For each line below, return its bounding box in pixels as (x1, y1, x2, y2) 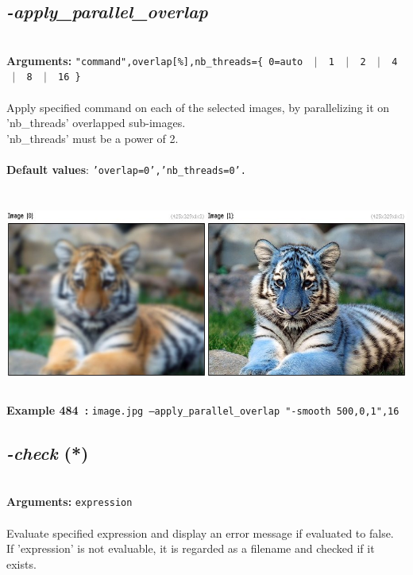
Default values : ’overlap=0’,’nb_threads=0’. (6, 161, 246, 178)
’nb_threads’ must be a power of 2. (6, 129, 179, 146)
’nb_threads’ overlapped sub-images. (6, 114, 186, 131)
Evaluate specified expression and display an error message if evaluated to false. (6, 524, 394, 541)
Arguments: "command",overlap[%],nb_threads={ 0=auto (6, 52, 303, 68)
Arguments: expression (6, 493, 133, 510)
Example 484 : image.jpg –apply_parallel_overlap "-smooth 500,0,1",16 (6, 401, 399, 418)
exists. (6, 555, 37, 572)
